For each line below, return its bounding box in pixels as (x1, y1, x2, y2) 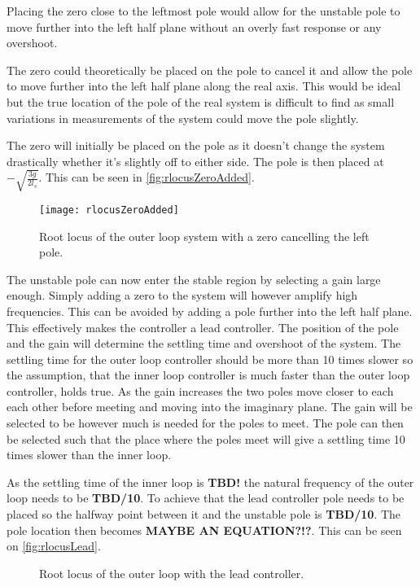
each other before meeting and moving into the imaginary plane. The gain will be (7, 398, 413, 415)
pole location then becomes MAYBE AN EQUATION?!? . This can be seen (7, 521, 402, 538)
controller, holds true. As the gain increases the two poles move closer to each (7, 382, 394, 399)
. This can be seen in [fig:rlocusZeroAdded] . (38, 169, 255, 186)
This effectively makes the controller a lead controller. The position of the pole (7, 318, 399, 335)
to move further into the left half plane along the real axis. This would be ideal (7, 77, 401, 94)
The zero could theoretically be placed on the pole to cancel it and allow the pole (7, 61, 413, 78)
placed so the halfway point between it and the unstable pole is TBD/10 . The (7, 506, 401, 523)
